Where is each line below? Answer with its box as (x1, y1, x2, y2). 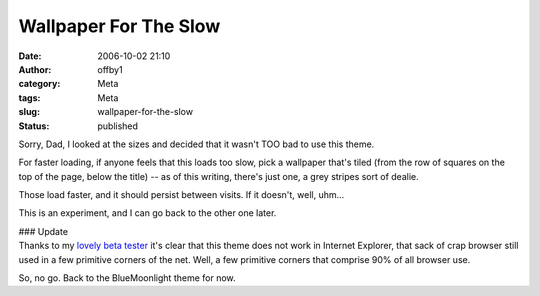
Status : (18, 120, 50, 132)
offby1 (97, 63, 124, 75)
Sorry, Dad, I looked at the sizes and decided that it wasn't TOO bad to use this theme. (18, 138, 375, 150)
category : (18, 78, 61, 90)
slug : (18, 106, 40, 118)
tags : (18, 91, 41, 104)
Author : (18, 63, 52, 75)
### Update (18, 225, 69, 237)
